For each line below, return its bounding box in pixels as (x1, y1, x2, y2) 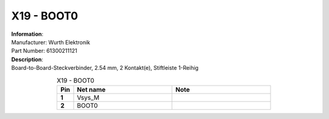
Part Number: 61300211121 (11, 47, 77, 55)
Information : (11, 30, 44, 38)
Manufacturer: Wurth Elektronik (11, 38, 91, 46)
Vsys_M (77, 93, 100, 101)
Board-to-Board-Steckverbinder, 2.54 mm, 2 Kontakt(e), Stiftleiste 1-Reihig (11, 64, 199, 72)
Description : (11, 55, 44, 63)
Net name (77, 85, 106, 93)
